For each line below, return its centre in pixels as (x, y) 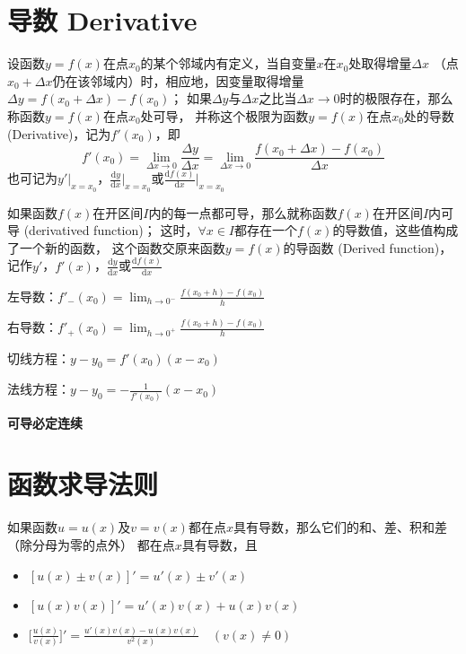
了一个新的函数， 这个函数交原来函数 (116, 247)
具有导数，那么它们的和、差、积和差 (340, 527)
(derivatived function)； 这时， (111, 230)
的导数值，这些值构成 (396, 230)
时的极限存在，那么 (396, 98)
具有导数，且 (220, 544)
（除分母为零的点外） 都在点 (91, 544)
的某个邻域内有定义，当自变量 (229, 63)
